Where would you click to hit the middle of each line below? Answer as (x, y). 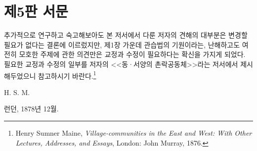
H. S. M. (17, 92)
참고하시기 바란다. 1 (67, 75)
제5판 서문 (36, 11)
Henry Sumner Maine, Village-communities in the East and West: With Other (134, 132)
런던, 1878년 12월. (31, 109)
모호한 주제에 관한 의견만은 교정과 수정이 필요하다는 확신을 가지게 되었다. (132, 54)
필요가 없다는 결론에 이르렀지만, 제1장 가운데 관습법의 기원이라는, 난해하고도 (122, 44)
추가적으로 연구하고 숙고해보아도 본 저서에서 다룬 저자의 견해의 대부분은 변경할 (126, 35)
